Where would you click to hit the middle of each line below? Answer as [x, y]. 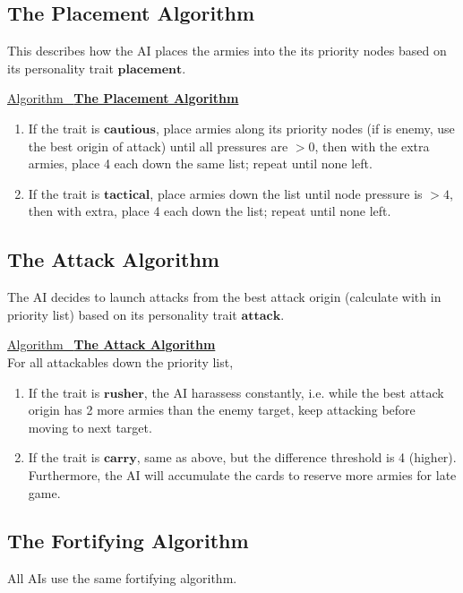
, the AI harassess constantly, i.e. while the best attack [294, 392]
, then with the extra [372, 146]
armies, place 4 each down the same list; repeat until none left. [200, 163]
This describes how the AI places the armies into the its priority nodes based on [227, 51]
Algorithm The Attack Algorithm [111, 344]
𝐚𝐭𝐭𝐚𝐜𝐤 [261, 316]
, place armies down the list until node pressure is [286, 193]
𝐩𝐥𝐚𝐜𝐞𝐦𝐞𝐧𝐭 [150, 69]
